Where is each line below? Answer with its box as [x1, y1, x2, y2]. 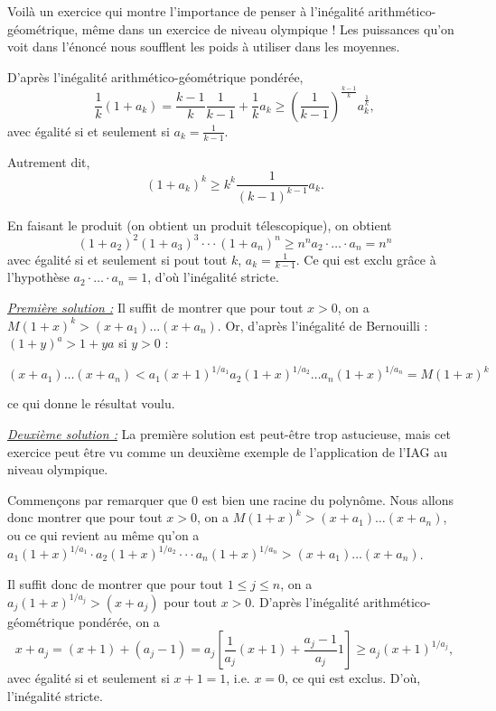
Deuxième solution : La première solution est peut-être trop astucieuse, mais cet [7, 424, 451, 443]
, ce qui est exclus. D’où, [285, 669, 421, 688]
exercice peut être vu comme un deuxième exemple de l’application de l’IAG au [7, 442, 448, 461]
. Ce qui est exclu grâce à [295, 249, 436, 268]
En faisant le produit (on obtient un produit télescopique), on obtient [7, 215, 392, 234]
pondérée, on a [78, 612, 160, 631]
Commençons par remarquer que [7, 490, 188, 509]
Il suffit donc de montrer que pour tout [7, 574, 223, 593]
